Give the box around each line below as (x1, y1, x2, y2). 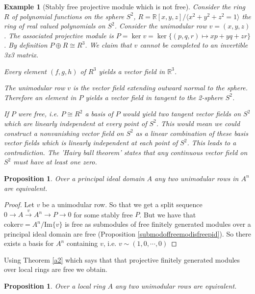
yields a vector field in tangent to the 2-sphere (85, 92, 223, 102)
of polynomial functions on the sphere (11, 11, 124, 21)
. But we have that (139, 209, 196, 219)
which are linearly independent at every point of (4, 118, 147, 128)
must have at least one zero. (13, 157, 97, 167)
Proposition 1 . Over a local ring (4, 281, 105, 291)
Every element (4, 66, 47, 76)
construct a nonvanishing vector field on (4, 128, 124, 138)
